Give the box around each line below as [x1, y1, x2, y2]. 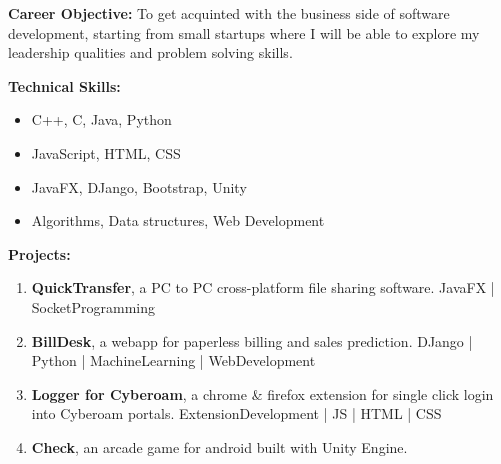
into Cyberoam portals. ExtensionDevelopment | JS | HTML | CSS [31, 403, 442, 424]
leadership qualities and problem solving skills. [8, 42, 293, 63]
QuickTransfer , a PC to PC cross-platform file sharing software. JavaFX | [31, 277, 495, 298]
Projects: [8, 243, 71, 264]
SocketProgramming [31, 296, 155, 317]
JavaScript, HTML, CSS [31, 142, 181, 163]
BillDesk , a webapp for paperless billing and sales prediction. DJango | [31, 330, 473, 351]
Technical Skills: [8, 75, 121, 96]
